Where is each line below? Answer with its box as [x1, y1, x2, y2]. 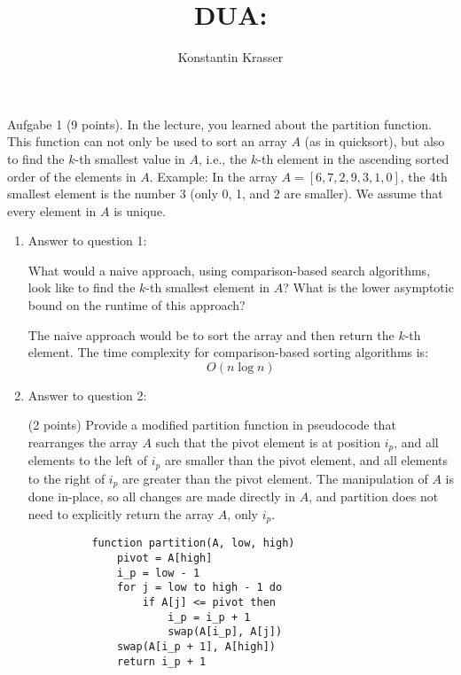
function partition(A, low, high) [91, 537, 295, 550]
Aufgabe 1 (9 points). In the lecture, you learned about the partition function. [7, 114, 432, 133]
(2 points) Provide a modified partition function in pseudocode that [27, 415, 396, 434]
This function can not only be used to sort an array [7, 132, 287, 151]
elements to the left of [27, 451, 148, 469]
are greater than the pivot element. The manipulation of [122, 469, 428, 487]
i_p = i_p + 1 [168, 610, 251, 624]
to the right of [27, 469, 105, 487]
